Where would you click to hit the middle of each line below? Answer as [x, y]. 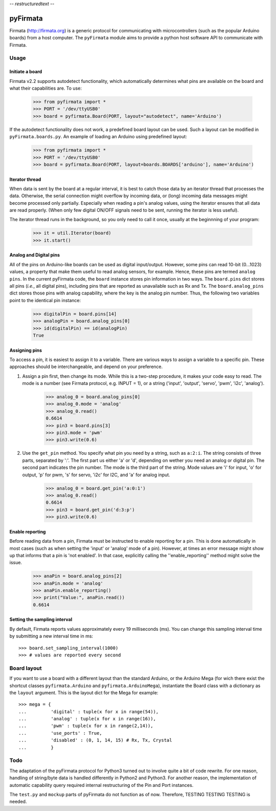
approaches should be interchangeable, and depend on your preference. [86, 367]
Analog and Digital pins [34, 255]
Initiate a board [26, 72]
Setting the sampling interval [41, 620]
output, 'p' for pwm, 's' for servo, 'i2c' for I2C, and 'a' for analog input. [96, 475]
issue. [16, 563]
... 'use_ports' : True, [60, 733]
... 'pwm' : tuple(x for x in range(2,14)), [86, 726]
